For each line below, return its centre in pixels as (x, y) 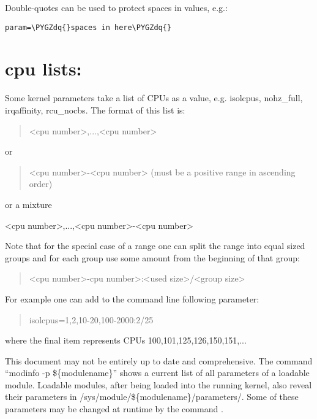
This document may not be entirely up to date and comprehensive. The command (159, 360)
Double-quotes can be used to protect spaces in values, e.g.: (116, 7)
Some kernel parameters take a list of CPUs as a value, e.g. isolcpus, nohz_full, (154, 98)
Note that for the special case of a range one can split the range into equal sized (155, 246)
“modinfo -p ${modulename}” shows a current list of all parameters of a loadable (157, 373)
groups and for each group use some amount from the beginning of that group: (152, 257)
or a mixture (28, 204)
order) (41, 184)
